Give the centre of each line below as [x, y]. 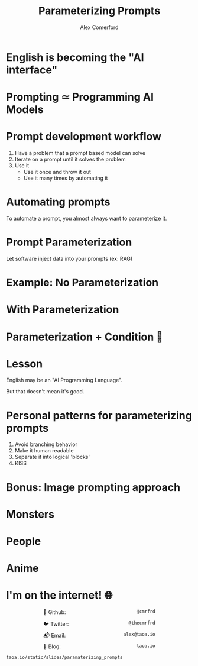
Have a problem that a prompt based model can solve [80, 153]
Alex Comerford [99, 27]
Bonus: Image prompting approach [93, 487]
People [24, 541]
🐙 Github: [55, 612]
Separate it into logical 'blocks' [52, 457]
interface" [32, 70]
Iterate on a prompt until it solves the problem [70, 159]
